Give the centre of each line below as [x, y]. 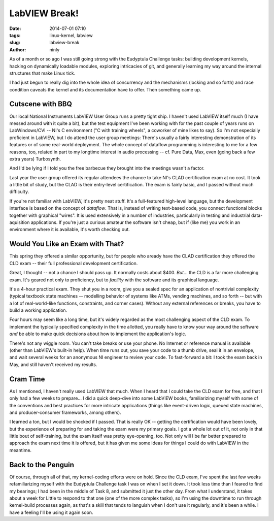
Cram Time [27, 379]
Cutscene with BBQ [41, 104]
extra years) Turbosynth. [35, 159]
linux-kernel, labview [71, 35]
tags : [15, 35]
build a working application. [38, 310]
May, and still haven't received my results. [53, 364]
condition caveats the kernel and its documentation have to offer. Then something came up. [105, 89]
